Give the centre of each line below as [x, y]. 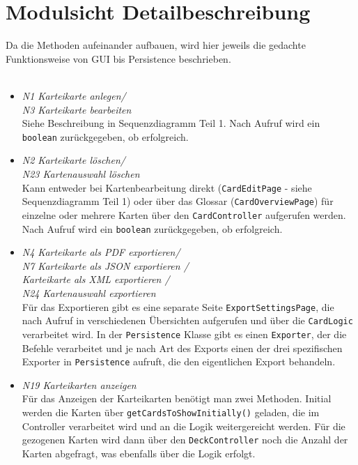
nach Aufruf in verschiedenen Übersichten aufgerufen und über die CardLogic [187, 320]
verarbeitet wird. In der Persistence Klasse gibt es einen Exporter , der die [184, 334]
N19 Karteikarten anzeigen [79, 384]
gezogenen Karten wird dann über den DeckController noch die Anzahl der [185, 440]
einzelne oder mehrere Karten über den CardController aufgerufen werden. [184, 214]
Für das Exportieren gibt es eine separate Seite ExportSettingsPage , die [178, 306]
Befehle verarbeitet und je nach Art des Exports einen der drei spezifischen [182, 348]
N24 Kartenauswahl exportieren [89, 292]
